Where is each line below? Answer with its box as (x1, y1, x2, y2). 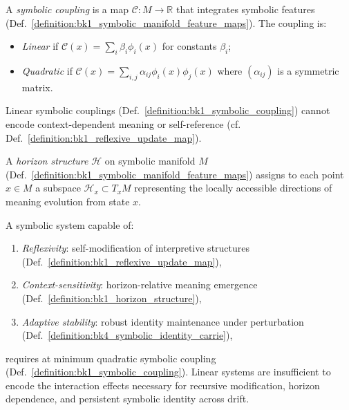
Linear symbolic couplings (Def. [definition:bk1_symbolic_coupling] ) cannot (6, 103, 330, 118)
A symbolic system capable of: (6, 217, 134, 232)
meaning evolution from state (6, 194, 130, 208)
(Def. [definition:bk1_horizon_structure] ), (21, 290, 202, 305)
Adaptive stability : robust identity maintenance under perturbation (21, 314, 304, 328)
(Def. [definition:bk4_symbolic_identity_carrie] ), (21, 328, 233, 342)
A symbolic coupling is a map (6, 2, 129, 16)
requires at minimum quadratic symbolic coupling (6, 351, 216, 365)
